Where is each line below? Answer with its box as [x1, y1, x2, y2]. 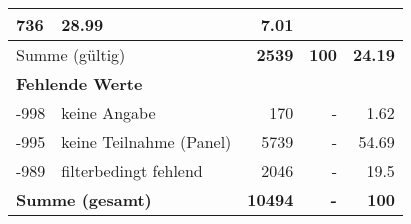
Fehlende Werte [16, 72, 143, 95]
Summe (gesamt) [16, 188, 152, 211]
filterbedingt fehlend [61, 159, 203, 182]
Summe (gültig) [16, 43, 126, 66]
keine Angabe [61, 101, 156, 124]
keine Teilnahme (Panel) [61, 130, 232, 153]
